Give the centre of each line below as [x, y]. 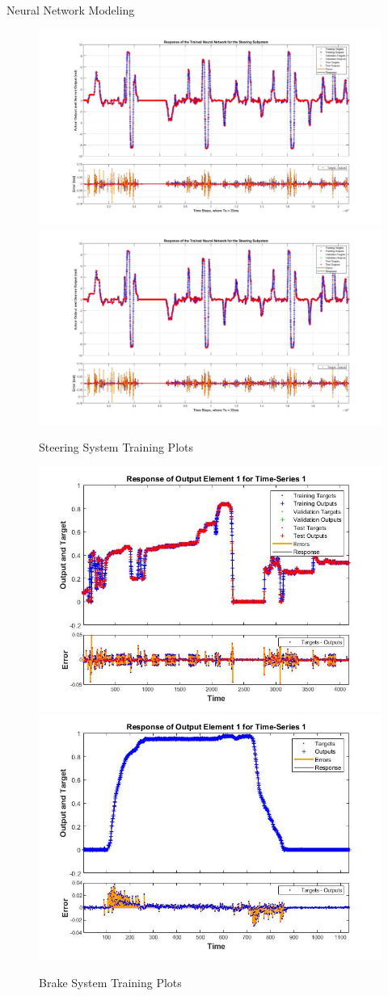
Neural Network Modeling [71, 10]
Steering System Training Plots [116, 447]
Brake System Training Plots [110, 982]
